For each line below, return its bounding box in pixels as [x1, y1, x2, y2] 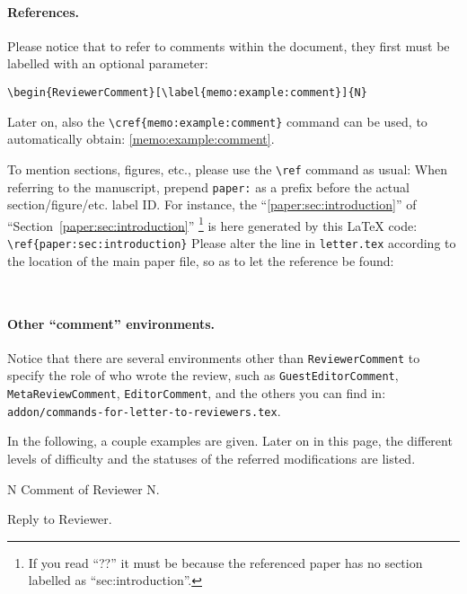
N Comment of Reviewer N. [7, 479, 160, 498]
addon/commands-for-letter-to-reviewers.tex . [7, 401, 281, 420]
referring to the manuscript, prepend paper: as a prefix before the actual [7, 177, 410, 196]
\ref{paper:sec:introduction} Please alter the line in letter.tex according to [7, 234, 456, 253]
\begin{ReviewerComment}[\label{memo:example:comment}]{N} [7, 85, 367, 99]
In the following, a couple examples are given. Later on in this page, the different [7, 431, 453, 450]
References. [7, 2, 80, 21]
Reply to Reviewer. [7, 510, 112, 528]
